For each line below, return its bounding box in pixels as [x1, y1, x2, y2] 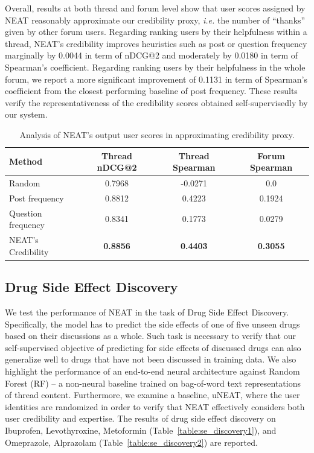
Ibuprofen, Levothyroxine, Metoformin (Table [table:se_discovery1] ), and [5, 423, 277, 436]
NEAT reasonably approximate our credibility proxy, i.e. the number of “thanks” [5, 13, 306, 26]
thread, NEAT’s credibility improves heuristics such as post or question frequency [5, 37, 307, 49]
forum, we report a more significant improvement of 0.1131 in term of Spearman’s [5, 72, 307, 85]
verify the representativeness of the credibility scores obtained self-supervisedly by [5, 96, 308, 109]
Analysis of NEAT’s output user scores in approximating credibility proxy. [19, 128, 295, 141]
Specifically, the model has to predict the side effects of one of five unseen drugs [5, 317, 300, 330]
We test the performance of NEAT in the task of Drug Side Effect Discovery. [5, 305, 289, 318]
